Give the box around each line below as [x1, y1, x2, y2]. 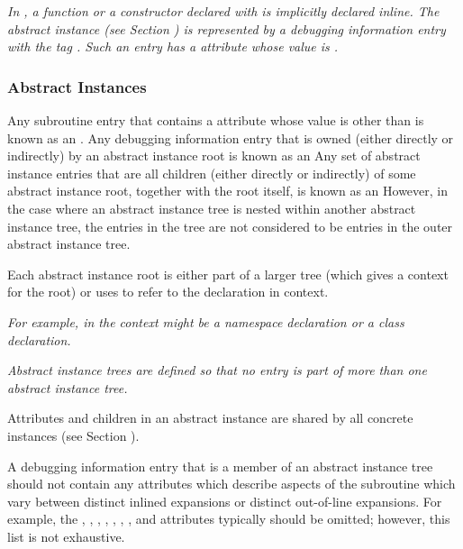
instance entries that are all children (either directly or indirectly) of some [7, 163, 416, 182]
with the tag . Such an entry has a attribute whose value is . [7, 37, 339, 56]
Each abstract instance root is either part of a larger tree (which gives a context [7, 264, 449, 283]
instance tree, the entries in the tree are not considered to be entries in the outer [7, 216, 453, 235]
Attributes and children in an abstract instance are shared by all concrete [7, 408, 413, 427]
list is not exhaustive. [7, 526, 125, 545]
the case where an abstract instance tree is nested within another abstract [7, 198, 416, 217]
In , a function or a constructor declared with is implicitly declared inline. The [7, 2, 440, 20]
